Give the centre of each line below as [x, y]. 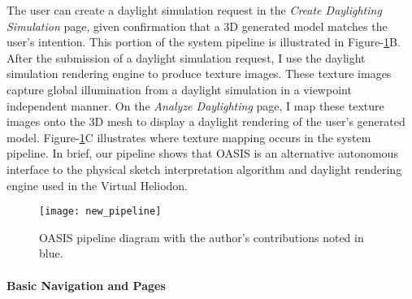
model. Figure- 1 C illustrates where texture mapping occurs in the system [189, 137]
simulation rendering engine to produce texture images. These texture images [199, 74]
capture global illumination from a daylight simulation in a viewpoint [179, 89]
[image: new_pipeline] [100, 212]
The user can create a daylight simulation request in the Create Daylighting [194, 10]
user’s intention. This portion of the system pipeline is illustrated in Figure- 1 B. [204, 42]
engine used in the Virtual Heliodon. [97, 185]
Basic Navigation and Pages [86, 285]
